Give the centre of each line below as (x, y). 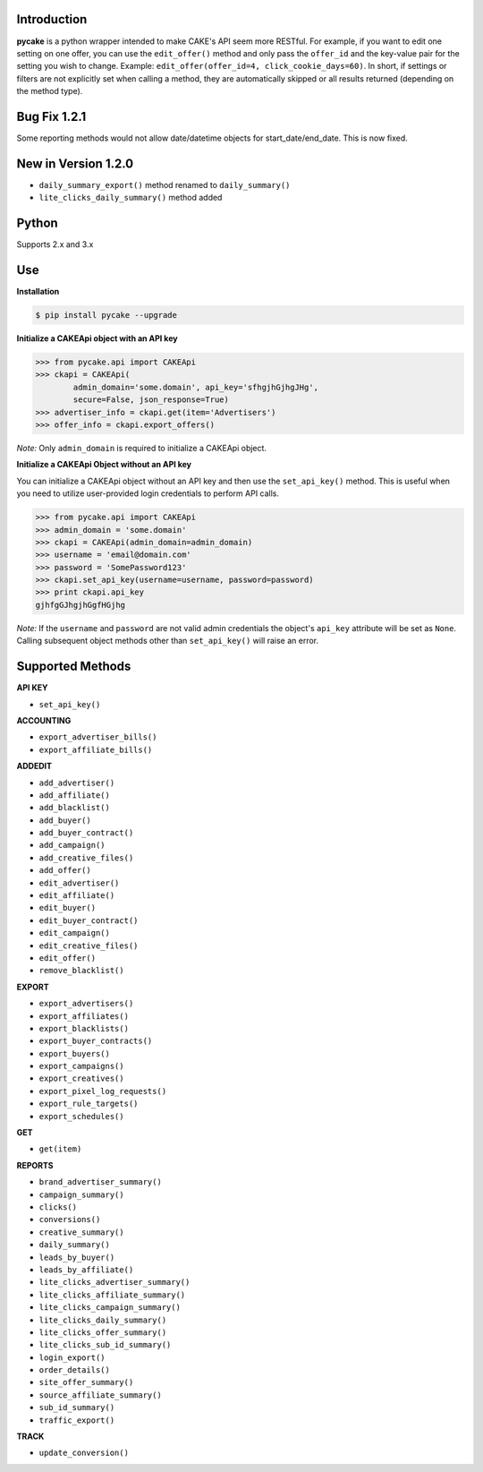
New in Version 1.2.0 (75, 163)
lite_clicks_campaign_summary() (110, 1308)
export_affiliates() (84, 1016)
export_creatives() (81, 1078)
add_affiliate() (75, 795)
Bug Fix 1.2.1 (51, 116)
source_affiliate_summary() (101, 1395)
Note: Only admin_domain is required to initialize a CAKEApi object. (142, 448)
